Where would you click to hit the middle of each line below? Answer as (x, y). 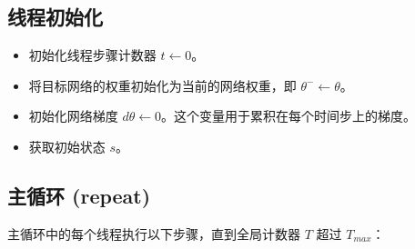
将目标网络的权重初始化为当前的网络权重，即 (162, 85)
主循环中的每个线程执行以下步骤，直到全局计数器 (154, 233)
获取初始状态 (67, 146)
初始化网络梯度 (73, 116)
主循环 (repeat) (79, 195)
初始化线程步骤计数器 (92, 55)
